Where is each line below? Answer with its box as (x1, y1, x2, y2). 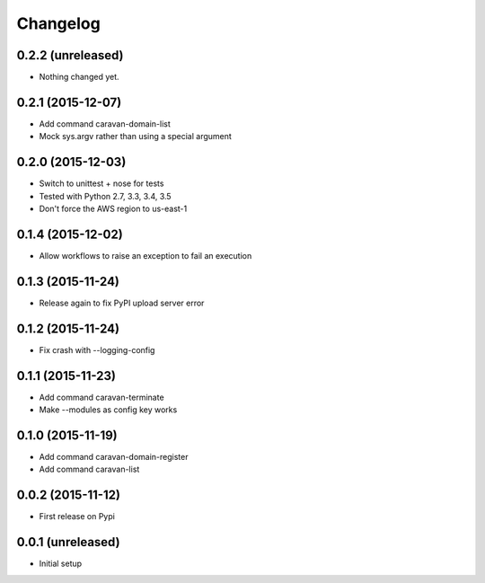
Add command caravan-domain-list (39, 118, 171, 129)
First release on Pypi (39, 511, 116, 522)
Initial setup (39, 558, 83, 570)
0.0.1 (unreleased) (16, 534, 120, 550)
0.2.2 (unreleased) (16, 48, 125, 63)
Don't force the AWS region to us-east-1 (39, 203, 188, 215)
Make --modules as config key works (39, 404, 178, 415)
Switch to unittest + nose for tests (39, 178, 164, 189)
